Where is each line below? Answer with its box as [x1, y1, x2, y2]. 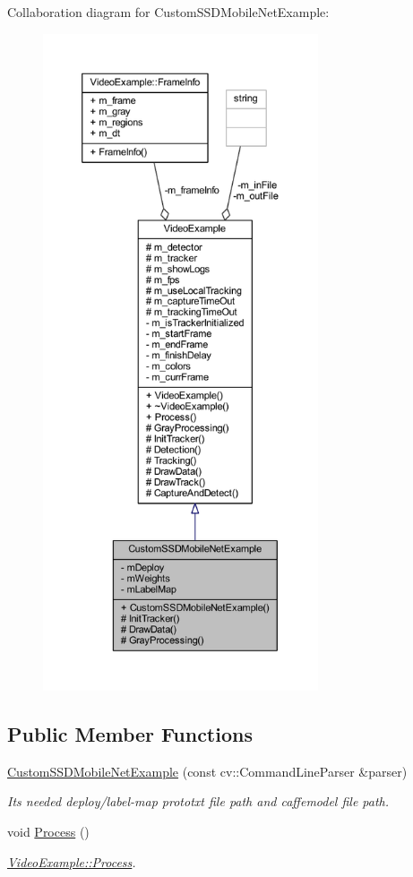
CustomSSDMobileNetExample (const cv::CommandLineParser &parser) [7, 761, 408, 780]
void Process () [7, 821, 90, 840]
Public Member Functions [7, 719, 253, 747]
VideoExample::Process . [7, 852, 136, 871]
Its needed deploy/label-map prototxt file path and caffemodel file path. [7, 792, 390, 811]
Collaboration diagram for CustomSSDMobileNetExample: [7, 3, 330, 21]
